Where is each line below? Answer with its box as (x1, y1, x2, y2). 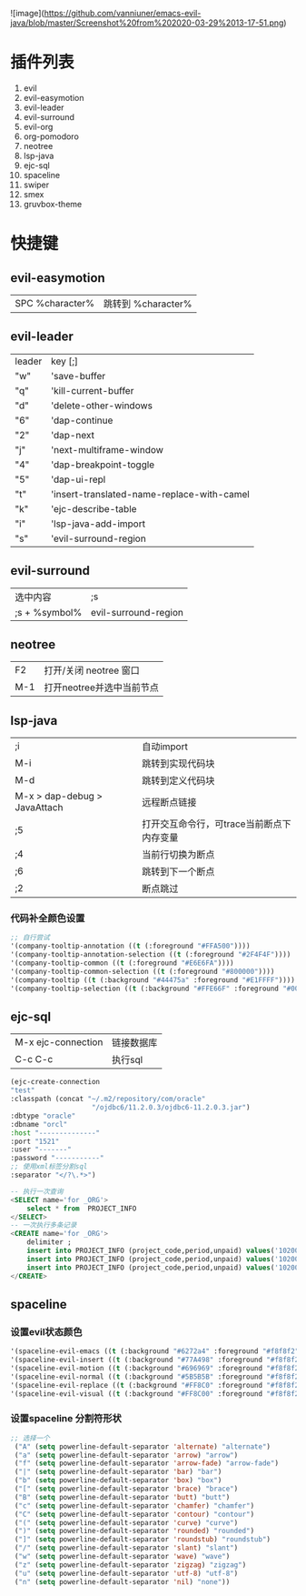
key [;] (50, 355, 79, 367)
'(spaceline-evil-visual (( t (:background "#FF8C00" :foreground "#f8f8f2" (10, 1389, 303, 1399)
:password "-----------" (10, 1154, 104, 1163)
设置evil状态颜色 (10, 1325, 83, 1338)
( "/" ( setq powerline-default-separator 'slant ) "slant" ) (14, 1543, 239, 1553)
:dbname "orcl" (10, 1119, 68, 1129)
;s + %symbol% (15, 606, 83, 618)
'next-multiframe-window (50, 443, 164, 456)
